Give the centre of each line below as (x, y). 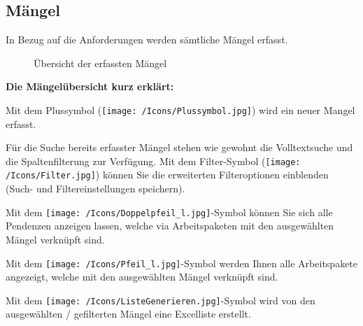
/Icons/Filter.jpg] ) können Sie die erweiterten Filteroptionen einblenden (167, 175)
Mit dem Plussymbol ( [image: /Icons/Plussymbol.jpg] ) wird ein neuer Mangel (180, 109)
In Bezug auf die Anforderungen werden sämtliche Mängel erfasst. (147, 40)
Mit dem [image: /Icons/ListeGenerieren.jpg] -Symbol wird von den (161, 300)
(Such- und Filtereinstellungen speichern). (95, 189)
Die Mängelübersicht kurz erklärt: (90, 86)
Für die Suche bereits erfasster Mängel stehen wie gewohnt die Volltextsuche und (179, 147)
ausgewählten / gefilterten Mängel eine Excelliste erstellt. (128, 314)
